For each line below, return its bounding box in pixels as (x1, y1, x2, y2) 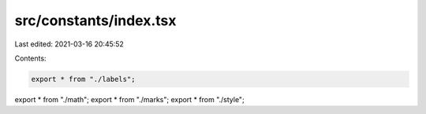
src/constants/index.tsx (14, 12, 177, 29)
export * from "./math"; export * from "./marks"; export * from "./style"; (14, 94, 245, 104)
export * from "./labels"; (31, 75, 136, 83)
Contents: (14, 53, 47, 63)
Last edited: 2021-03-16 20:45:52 (14, 39, 124, 49)
